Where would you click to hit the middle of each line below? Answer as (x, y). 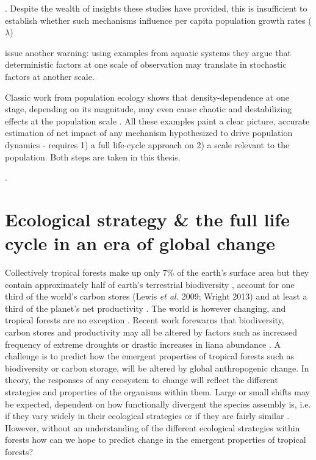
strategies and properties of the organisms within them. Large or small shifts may (157, 391)
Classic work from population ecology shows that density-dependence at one (147, 97)
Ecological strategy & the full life (147, 219)
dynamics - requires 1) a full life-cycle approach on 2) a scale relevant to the (147, 144)
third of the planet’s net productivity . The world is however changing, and (145, 308)
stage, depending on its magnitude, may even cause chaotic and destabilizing (149, 109)
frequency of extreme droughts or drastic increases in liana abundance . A (143, 344)
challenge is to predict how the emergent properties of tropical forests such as (149, 356)
